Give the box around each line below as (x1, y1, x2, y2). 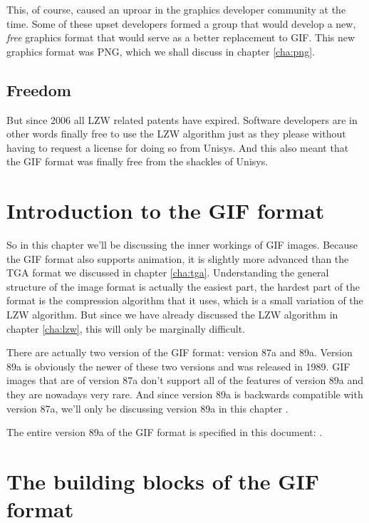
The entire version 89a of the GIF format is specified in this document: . (6, 425, 323, 440)
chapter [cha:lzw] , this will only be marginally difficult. (6, 321, 246, 336)
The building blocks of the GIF (6, 466, 319, 495)
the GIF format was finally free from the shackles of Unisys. (6, 154, 269, 169)
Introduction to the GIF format (6, 196, 325, 225)
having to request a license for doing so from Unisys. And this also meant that (6, 140, 349, 155)
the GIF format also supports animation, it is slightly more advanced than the (6, 251, 349, 266)
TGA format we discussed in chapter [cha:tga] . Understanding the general (6, 265, 329, 280)
